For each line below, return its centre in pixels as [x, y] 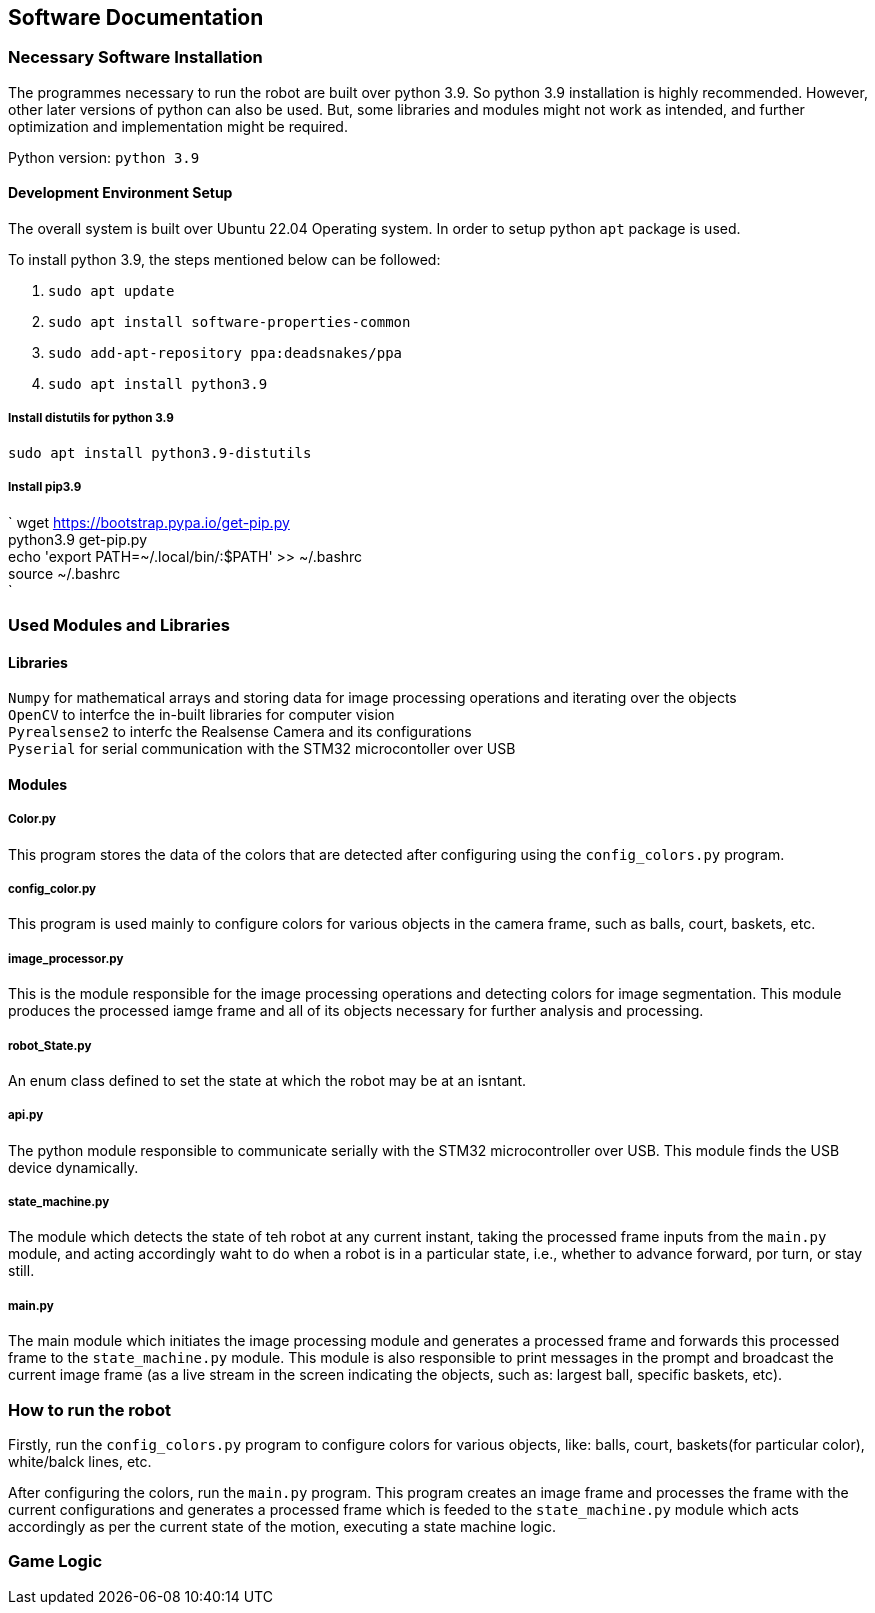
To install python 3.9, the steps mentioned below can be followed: [224, 260]
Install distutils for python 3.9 [91, 418]
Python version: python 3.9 [104, 157]
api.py [26, 1115]
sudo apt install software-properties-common [229, 322]
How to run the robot [89, 1409]
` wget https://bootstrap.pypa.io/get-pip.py [149, 522]
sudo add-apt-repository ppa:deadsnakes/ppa [225, 353]
